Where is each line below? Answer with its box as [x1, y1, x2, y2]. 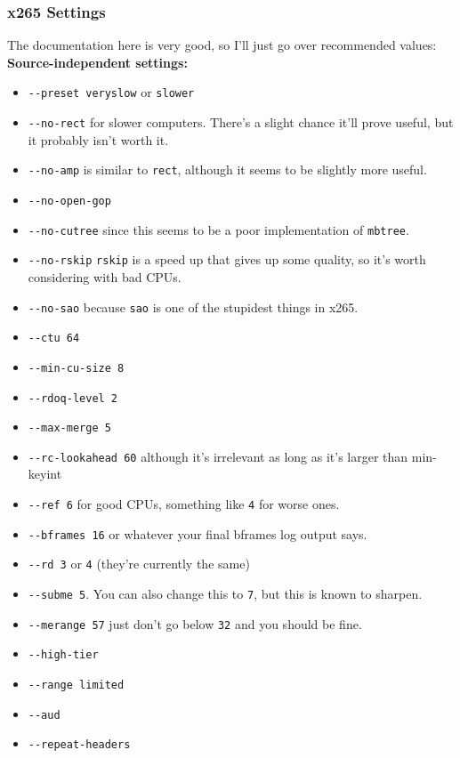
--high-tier [28, 649, 99, 662]
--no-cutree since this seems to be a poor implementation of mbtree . [28, 220, 409, 238]
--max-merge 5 [28, 422, 111, 435]
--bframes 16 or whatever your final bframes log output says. [28, 524, 367, 543]
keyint [28, 464, 62, 483]
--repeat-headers [28, 738, 131, 752]
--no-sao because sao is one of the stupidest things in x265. [28, 297, 359, 316]
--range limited [28, 679, 125, 691]
